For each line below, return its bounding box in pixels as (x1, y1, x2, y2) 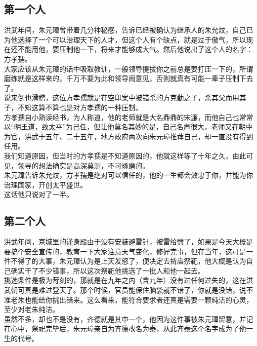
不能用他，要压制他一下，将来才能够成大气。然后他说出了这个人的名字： (17, 44, 253, 54)
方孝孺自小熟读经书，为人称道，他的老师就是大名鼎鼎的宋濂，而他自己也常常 (4, 112, 253, 122)
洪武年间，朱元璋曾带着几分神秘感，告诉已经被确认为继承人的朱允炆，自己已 (4, 25, 253, 35)
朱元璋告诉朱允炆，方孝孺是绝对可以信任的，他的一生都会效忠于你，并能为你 (4, 170, 253, 180)
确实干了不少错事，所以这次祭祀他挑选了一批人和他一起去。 (10, 265, 205, 275)
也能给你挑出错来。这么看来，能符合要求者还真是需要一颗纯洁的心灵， (24, 294, 253, 305)
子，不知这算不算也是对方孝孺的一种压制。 (4, 102, 142, 112)
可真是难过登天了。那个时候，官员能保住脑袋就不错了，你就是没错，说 (17, 285, 246, 295)
